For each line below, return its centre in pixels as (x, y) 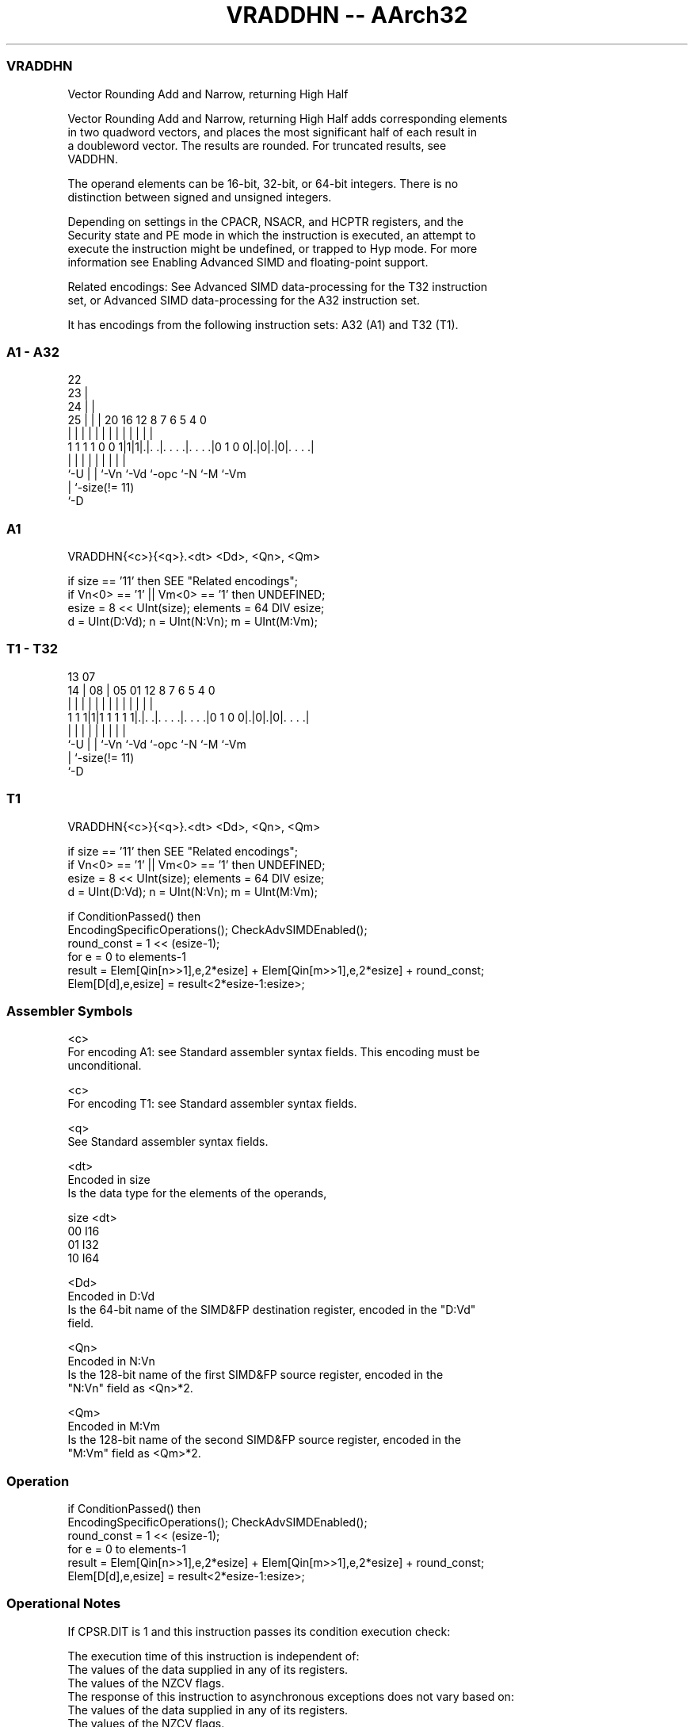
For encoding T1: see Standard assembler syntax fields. (212, 1104)
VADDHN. (93, 159)
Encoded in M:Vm (114, 1426)
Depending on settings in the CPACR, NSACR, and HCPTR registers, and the (265, 221)
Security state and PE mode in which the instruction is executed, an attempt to (272, 235)
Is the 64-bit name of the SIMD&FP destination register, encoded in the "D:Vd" (272, 1310)
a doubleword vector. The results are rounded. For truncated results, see (257, 145)
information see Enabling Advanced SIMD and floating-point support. (248, 262)
